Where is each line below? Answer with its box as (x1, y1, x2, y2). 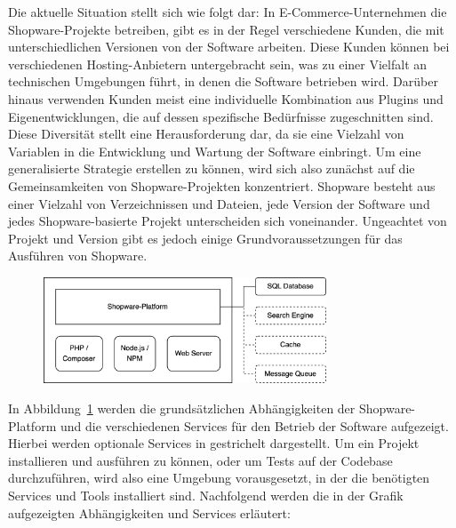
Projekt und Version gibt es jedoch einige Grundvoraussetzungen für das (8, 228, 403, 247)
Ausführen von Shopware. (8, 246, 148, 265)
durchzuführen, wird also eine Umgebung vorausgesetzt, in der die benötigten (8, 468, 430, 487)
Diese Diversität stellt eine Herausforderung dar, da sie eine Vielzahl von (8, 124, 404, 143)
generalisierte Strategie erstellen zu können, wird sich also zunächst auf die (8, 159, 415, 178)
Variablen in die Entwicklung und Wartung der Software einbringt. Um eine (8, 141, 421, 160)
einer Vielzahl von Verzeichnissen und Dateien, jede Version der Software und (8, 194, 430, 212)
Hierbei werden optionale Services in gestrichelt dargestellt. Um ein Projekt (8, 434, 420, 452)
